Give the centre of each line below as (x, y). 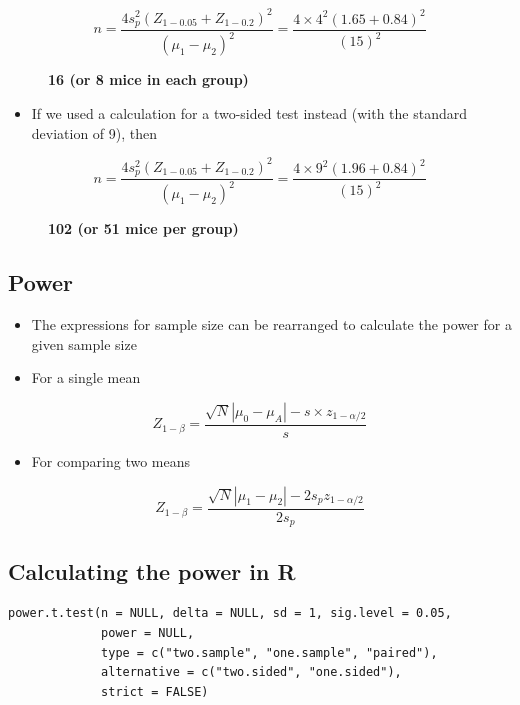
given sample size (84, 343)
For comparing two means (111, 461)
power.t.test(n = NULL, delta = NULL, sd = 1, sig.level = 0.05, (230, 613)
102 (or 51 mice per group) (143, 228)
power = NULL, (148, 632)
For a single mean (86, 377)
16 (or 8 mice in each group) (148, 79)
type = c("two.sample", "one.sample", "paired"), (269, 652)
